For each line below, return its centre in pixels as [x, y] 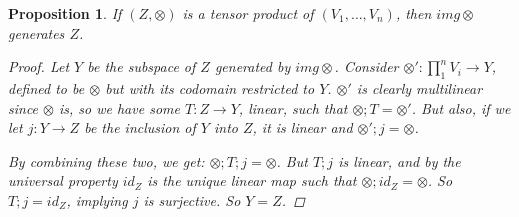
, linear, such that [293, 107]
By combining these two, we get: [106, 160]
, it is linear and [302, 127]
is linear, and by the [399, 160]
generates [36, 32]
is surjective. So [192, 199]
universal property [63, 180]
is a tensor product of [248, 13]
